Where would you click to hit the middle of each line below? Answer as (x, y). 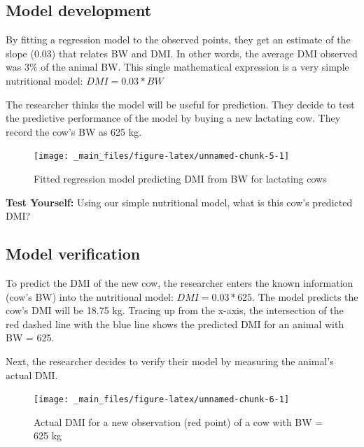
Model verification (73, 254)
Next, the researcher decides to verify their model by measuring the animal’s (170, 361)
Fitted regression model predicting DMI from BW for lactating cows (180, 179)
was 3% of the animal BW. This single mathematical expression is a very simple (177, 67)
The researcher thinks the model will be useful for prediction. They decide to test (180, 104)
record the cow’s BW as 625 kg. (74, 131)
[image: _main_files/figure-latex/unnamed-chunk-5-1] (162, 156)
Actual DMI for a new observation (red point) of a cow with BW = (178, 421)
